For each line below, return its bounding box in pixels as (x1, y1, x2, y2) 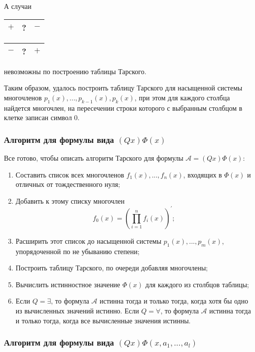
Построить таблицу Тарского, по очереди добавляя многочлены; (15, 263, 208, 273)
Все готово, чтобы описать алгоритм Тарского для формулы (4, 152, 183, 163)
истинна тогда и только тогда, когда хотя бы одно (100, 296, 248, 306)
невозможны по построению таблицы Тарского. (4, 66, 146, 76)
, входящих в (183, 169, 222, 179)
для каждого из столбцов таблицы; (145, 279, 249, 289)
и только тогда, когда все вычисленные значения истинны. (15, 315, 191, 325)
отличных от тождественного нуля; (15, 179, 120, 189)
